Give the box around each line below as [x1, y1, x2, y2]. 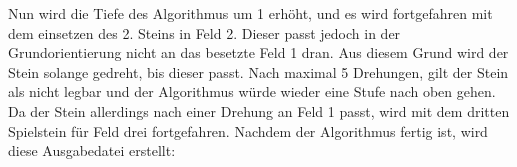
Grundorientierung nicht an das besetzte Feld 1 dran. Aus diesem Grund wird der [8, 42, 509, 63]
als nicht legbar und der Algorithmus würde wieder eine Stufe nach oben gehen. [8, 81, 496, 102]
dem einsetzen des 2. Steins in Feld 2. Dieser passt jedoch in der [8, 22, 401, 43]
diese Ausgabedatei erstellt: [8, 140, 176, 161]
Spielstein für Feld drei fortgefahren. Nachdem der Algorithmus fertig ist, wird [8, 120, 488, 141]
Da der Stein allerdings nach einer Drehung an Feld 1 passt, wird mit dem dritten [8, 100, 510, 121]
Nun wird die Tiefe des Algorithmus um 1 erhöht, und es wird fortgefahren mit [8, 3, 493, 23]
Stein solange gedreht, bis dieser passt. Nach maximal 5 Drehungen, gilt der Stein [8, 61, 509, 82]
